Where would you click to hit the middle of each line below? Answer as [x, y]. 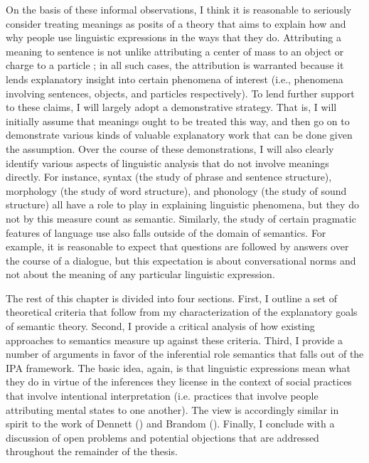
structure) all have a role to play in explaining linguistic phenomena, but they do [182, 204]
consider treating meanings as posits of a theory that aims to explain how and [176, 23]
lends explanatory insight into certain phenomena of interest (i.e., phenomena [175, 79]
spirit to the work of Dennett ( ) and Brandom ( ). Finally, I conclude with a [170, 424]
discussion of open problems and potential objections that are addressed [162, 437]
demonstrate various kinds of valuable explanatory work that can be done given [179, 135]
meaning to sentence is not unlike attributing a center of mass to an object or [175, 51]
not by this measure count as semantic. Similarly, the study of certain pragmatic [181, 218]
